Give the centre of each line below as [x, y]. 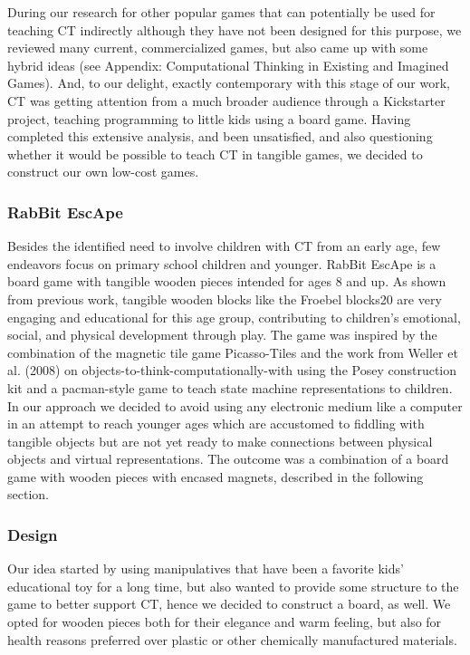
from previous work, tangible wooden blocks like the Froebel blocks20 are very [225, 299]
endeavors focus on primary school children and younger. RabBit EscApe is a [222, 263]
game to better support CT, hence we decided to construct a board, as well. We [229, 604]
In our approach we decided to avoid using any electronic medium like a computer [235, 405]
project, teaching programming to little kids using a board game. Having [209, 118]
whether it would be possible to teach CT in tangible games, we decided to [215, 154]
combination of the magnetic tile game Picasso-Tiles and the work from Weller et [233, 352]
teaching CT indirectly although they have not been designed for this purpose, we [235, 29]
